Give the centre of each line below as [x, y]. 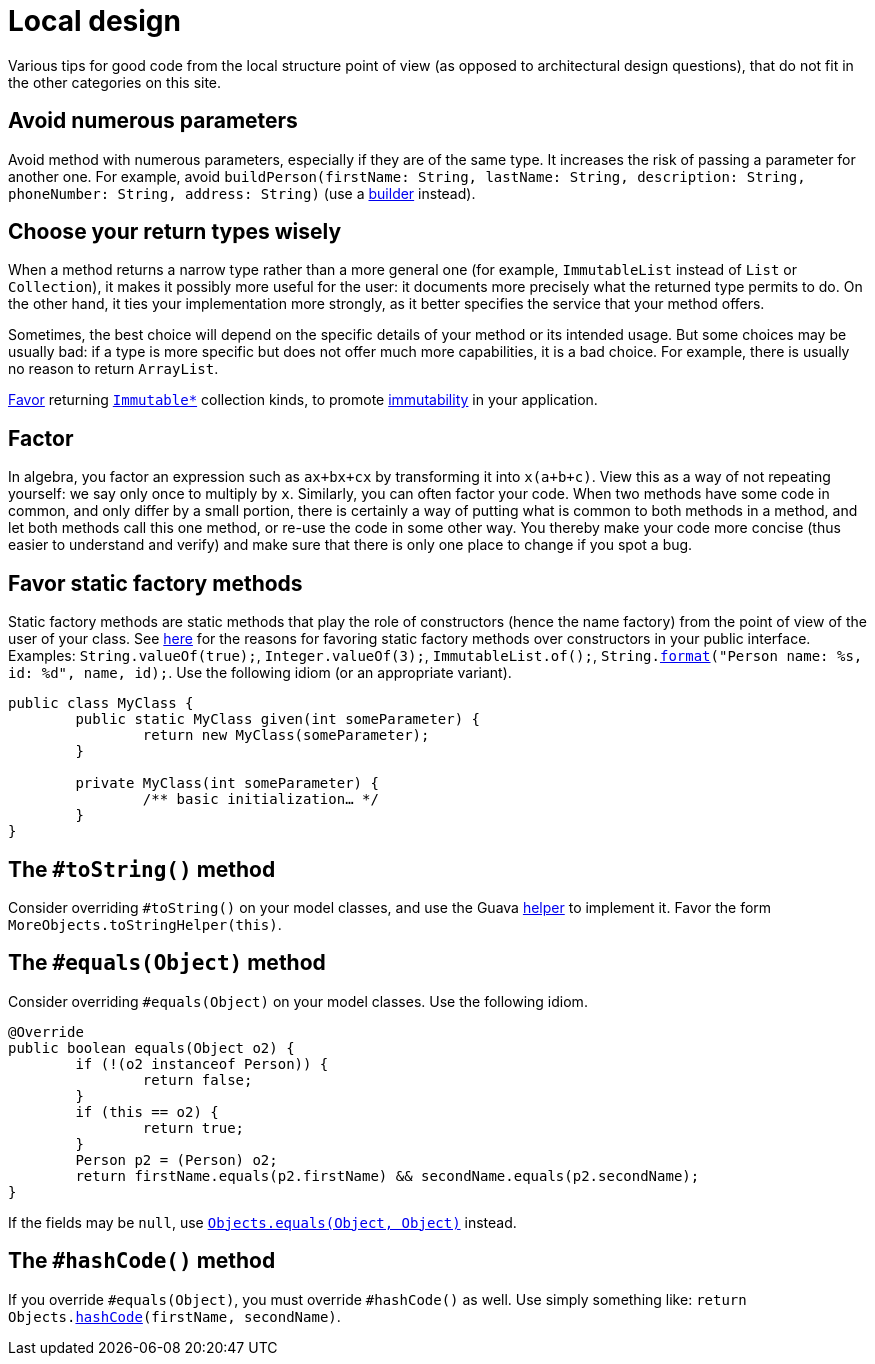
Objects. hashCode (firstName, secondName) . [174, 1316]
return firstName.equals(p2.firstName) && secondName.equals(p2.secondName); [387, 1175]
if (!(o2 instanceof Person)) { [202, 1063]
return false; [197, 1079]
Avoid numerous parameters [153, 121]
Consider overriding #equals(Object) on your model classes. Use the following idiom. [298, 1001]
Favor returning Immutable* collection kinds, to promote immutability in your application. [303, 400]
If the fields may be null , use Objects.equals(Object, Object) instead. [262, 1222]
